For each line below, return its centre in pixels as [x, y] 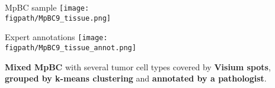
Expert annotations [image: [56, 37]
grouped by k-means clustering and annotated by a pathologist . [136, 78]
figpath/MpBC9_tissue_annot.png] [71, 48]
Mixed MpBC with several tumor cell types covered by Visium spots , [138, 66]
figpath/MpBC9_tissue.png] [58, 18]
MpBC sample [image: [47, 7]
